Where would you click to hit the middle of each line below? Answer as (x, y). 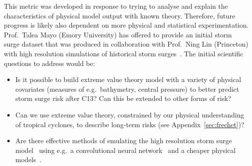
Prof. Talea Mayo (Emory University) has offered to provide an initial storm (118, 34)
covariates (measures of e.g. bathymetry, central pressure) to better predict (127, 89)
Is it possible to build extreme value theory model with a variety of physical (128, 79)
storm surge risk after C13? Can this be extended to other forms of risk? (123, 98)
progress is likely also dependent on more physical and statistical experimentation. (126, 25)
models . (28, 159)
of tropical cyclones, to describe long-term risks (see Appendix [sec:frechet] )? (130, 124)
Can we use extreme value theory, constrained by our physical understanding (130, 114)
